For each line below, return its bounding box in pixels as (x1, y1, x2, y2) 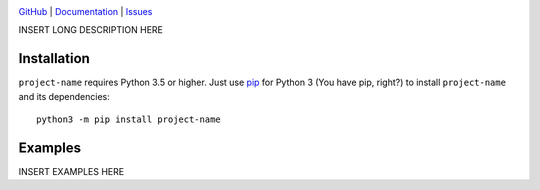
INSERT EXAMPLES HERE (18, 165, 125, 177)
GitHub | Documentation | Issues (18, 6, 153, 17)
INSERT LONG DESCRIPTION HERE (18, 24, 164, 36)
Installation (18, 50, 90, 67)
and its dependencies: (18, 90, 110, 102)
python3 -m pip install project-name (36, 114, 222, 125)
